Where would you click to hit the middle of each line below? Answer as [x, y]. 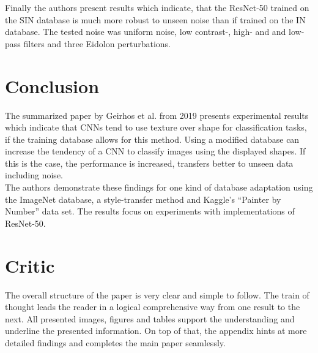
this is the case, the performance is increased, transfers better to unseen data [149, 163]
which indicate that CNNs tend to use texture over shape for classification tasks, [156, 127]
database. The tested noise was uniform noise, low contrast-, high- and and [146, 32]
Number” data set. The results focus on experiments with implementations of [150, 211]
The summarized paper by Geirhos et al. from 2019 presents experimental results [157, 115]
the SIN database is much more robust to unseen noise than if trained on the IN [155, 19]
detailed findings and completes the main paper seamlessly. [115, 342]
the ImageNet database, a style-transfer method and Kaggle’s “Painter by [143, 199]
